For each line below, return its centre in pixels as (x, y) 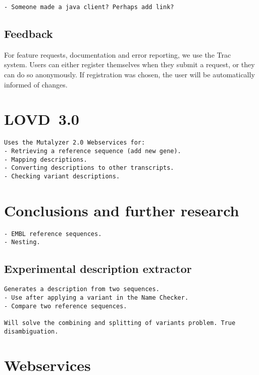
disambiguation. (31, 331)
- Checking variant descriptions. (62, 176)
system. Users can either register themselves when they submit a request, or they (129, 64)
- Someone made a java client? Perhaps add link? (89, 7)
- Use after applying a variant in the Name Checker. (96, 297)
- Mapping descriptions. (46, 159)
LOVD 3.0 (42, 119)
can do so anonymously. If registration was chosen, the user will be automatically (129, 75)
